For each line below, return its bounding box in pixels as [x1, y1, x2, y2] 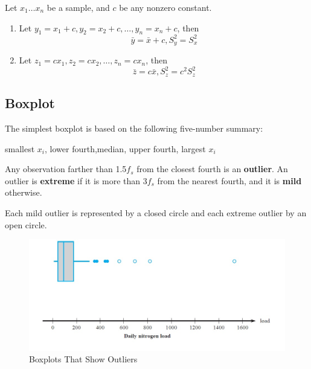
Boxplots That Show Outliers [29, 353, 138, 365]
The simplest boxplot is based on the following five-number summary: [5, 122, 263, 135]
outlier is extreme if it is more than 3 [5, 174, 147, 187]
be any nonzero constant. [119, 1, 212, 13]
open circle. [5, 218, 47, 231]
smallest [5, 142, 35, 155]
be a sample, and [46, 1, 110, 13]
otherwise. [5, 186, 42, 199]
